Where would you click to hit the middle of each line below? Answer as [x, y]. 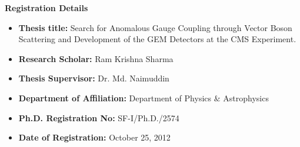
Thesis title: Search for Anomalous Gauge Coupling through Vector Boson [155, 27]
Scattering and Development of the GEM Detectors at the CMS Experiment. [157, 39]
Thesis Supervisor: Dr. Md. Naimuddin [94, 78]
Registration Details [46, 8]
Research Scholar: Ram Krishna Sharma [96, 58]
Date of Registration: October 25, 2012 [94, 137]
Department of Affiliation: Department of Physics [115, 98]
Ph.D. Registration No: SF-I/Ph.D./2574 [99, 117]
